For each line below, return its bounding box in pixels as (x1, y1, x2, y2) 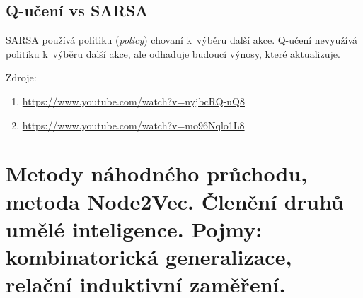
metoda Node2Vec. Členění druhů (6, 186, 344, 215)
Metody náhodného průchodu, (6, 159, 308, 188)
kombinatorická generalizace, (6, 242, 292, 270)
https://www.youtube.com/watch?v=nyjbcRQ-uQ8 (22, 93, 245, 108)
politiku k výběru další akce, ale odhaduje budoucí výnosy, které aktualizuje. (6, 46, 340, 61)
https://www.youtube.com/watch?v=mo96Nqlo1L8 (22, 117, 245, 132)
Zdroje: (6, 70, 37, 85)
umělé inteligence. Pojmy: (6, 214, 263, 243)
